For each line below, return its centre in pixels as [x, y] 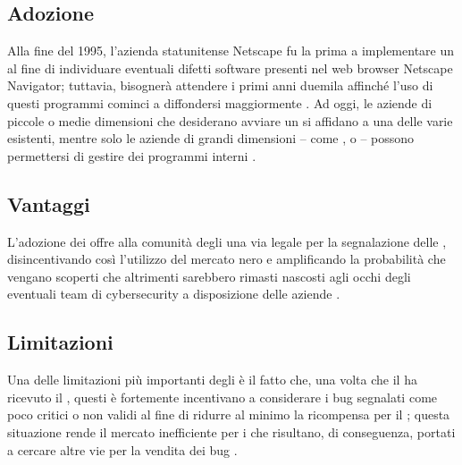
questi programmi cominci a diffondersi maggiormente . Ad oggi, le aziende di [220, 102]
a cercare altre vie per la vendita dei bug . [122, 449]
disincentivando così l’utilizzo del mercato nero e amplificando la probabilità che [227, 259]
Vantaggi [49, 203]
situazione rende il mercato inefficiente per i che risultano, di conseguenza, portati [231, 431]
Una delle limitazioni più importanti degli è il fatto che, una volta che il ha [212, 380]
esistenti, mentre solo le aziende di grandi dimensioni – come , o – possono [211, 138]
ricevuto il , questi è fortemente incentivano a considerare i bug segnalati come [223, 397]
